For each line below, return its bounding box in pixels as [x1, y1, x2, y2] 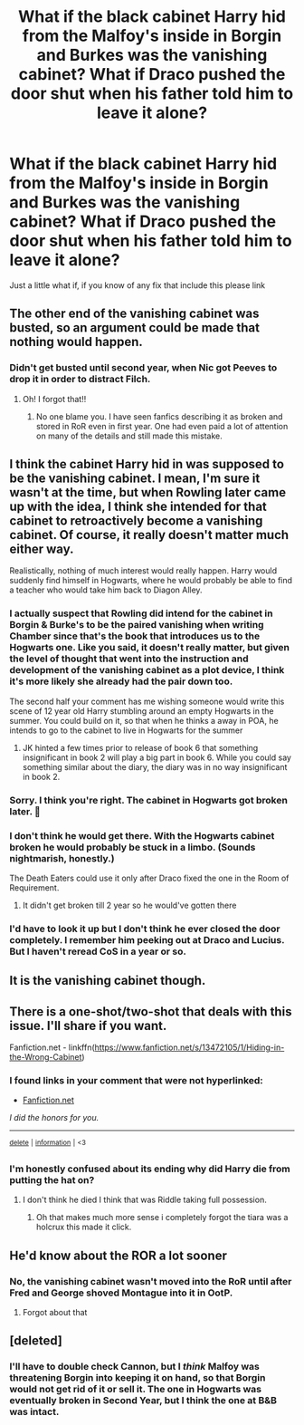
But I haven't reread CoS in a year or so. [9, 945, 187, 958]
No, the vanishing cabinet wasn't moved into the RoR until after [9, 1275, 292, 1287]
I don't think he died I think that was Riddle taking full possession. [22, 1194, 267, 1206]
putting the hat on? [9, 1173, 95, 1186]
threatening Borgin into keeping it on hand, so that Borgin [9, 1372, 266, 1384]
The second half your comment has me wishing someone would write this [9, 696, 285, 707]
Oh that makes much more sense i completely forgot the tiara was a [35, 1212, 289, 1223]
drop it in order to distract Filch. [9, 373, 151, 386]
